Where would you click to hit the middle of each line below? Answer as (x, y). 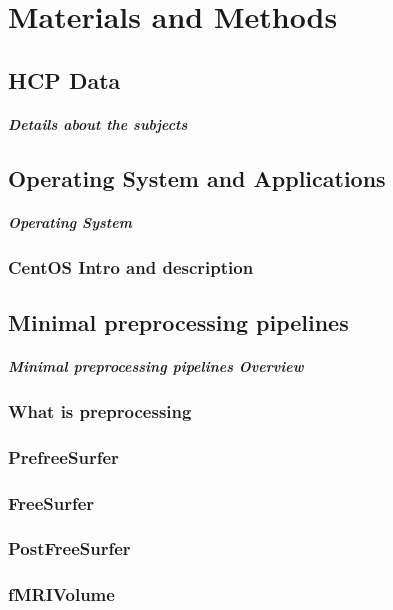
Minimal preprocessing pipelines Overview (156, 365)
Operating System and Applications (197, 177)
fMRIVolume (61, 594)
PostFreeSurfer (69, 548)
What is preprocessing (100, 410)
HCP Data (64, 79)
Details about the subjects (98, 123)
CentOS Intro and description (131, 266)
